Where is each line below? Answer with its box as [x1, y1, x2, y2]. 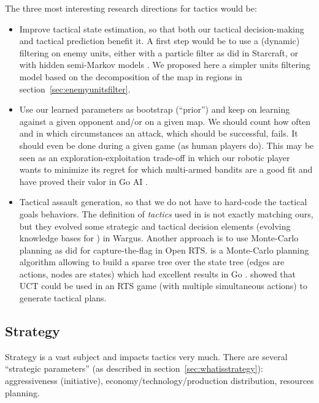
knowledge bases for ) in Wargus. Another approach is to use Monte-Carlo [19, 232, 299, 244]
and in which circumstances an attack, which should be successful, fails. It [19, 127, 298, 140]
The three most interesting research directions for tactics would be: [5, 2, 257, 14]
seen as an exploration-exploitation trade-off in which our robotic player [19, 151, 290, 164]
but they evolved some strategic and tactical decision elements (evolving [19, 219, 291, 232]
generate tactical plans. [19, 292, 107, 304]
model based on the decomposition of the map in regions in [19, 70, 242, 83]
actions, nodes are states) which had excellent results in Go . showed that [19, 267, 296, 280]
